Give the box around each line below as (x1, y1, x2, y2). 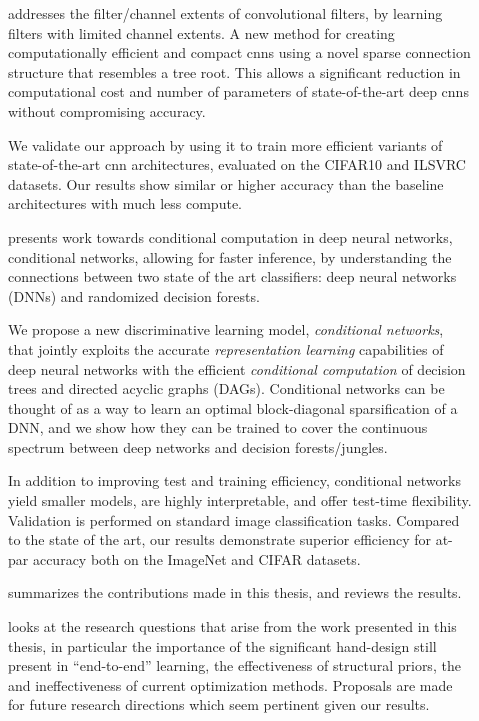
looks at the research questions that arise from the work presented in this (8, 616, 457, 637)
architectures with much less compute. (8, 193, 242, 214)
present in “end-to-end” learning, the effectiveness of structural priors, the (8, 655, 461, 676)
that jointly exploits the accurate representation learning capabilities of (8, 338, 444, 359)
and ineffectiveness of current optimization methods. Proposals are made (8, 674, 453, 695)
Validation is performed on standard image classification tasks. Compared (8, 509, 460, 530)
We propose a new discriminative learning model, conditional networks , (8, 319, 444, 340)
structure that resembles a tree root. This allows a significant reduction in (8, 61, 461, 82)
